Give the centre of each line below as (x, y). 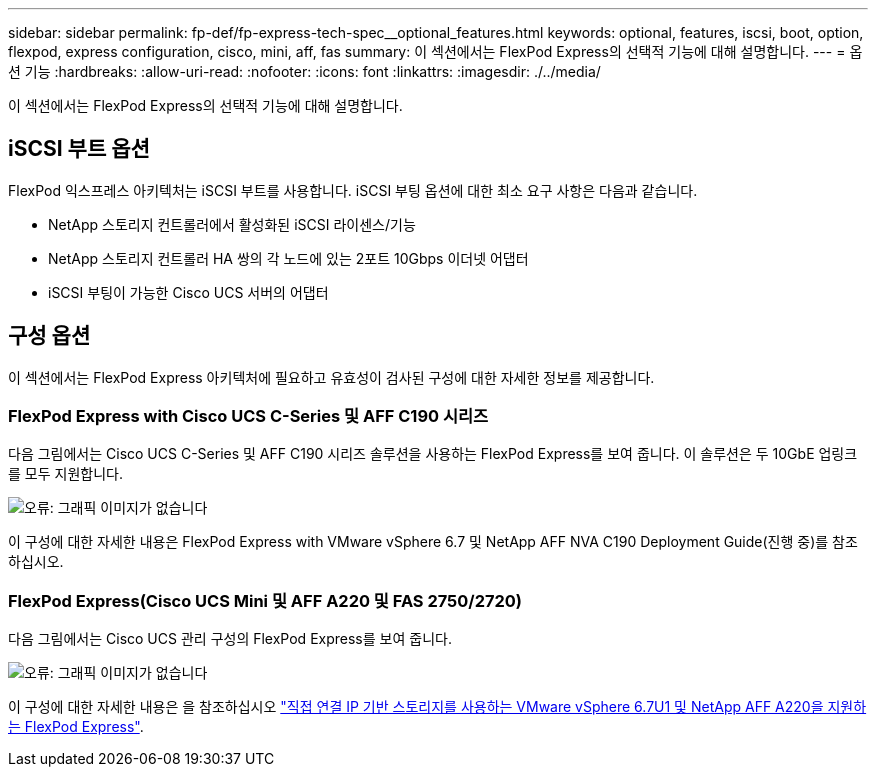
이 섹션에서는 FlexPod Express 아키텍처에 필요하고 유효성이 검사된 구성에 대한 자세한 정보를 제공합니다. (331, 377)
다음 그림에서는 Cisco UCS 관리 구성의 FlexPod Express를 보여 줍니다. (230, 639)
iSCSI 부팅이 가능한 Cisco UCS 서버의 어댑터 (188, 292)
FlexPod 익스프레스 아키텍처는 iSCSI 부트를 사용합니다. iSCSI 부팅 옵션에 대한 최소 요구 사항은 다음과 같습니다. (353, 190)
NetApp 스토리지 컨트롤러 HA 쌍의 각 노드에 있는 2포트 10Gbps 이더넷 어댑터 (288, 258)
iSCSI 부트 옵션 (79, 149)
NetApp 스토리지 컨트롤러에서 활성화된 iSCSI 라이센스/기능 (232, 224)
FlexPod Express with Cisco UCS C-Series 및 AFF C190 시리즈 (248, 416)
